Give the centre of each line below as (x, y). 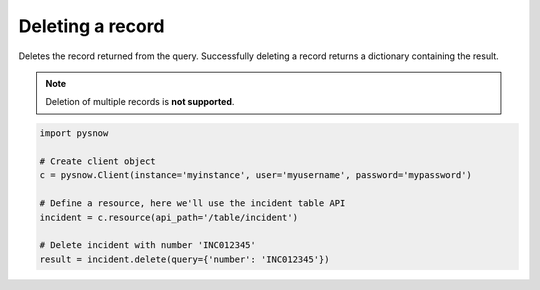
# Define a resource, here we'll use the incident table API (192, 203)
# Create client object (98, 161)
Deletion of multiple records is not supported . (140, 102)
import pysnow (74, 133)
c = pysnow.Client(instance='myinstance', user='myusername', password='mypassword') (255, 175)
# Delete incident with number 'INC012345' (148, 245)
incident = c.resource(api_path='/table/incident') (169, 217)
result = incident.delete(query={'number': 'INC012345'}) (184, 259)
